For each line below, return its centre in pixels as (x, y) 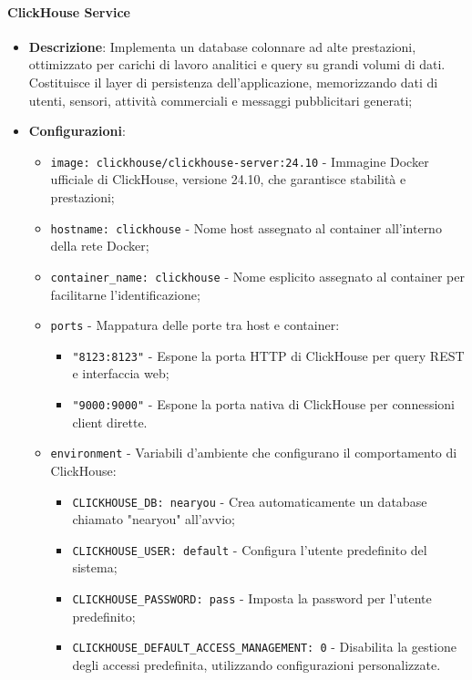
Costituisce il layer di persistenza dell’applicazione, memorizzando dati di (233, 82)
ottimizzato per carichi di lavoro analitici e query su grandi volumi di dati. (237, 64)
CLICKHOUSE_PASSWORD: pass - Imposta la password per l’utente (252, 598)
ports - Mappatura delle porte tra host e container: (195, 325)
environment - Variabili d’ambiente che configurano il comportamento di (254, 453)
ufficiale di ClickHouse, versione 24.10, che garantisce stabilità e (228, 179)
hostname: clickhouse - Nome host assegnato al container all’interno (246, 227)
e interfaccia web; (121, 373)
